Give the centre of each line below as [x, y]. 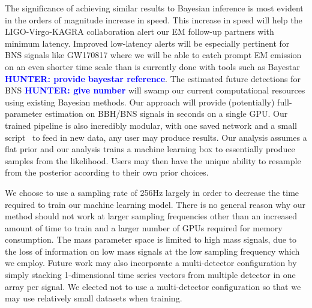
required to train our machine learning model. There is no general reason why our [155, 204]
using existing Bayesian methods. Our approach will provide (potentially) [140, 102]
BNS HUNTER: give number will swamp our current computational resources [155, 90]
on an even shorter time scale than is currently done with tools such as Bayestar [152, 66]
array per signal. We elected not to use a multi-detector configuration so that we [153, 286]
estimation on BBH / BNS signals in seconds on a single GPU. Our [166, 114]
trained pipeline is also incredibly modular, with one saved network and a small [151, 125]
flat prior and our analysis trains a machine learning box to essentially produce [150, 149]
